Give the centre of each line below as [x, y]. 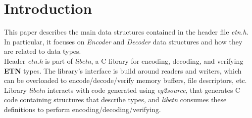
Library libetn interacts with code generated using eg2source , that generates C [122, 90]
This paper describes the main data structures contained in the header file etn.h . [126, 32]
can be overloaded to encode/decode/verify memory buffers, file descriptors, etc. [126, 80]
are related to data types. [43, 51]
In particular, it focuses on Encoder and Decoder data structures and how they [123, 41]
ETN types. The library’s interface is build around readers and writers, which [123, 70]
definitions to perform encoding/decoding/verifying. [82, 109]
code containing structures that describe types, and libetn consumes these [115, 99]
